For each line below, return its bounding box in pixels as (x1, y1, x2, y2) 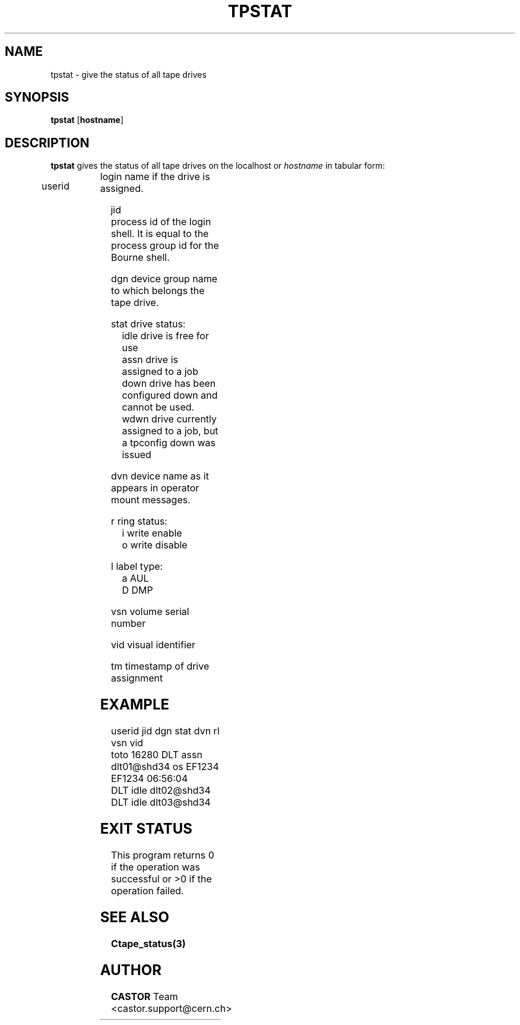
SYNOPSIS (5, 90, 69, 105)
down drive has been (122, 377, 216, 390)
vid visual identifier (111, 639, 196, 651)
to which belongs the (111, 285, 205, 297)
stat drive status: (111, 318, 186, 330)
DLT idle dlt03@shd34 (111, 796, 211, 809)
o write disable (122, 539, 188, 551)
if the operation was (111, 860, 200, 873)
